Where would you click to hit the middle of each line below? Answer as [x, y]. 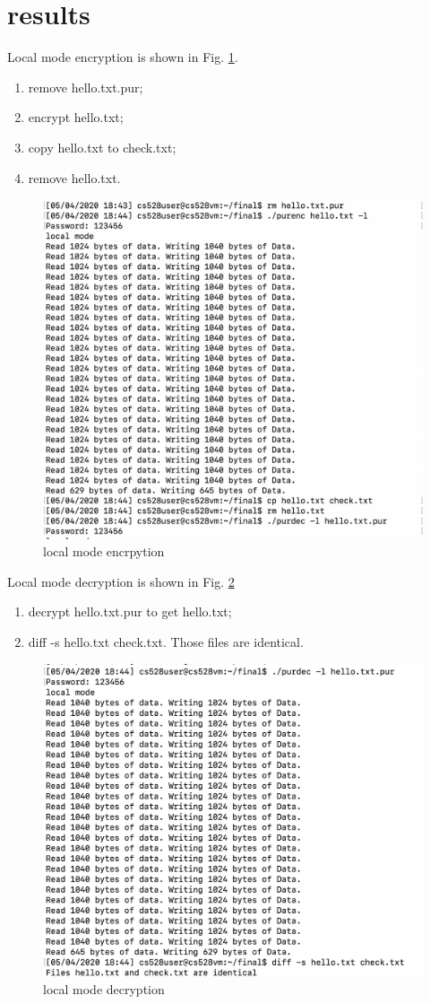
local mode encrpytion [104, 551]
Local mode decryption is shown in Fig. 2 [121, 581]
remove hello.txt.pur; [86, 87]
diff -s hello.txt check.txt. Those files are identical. [166, 641]
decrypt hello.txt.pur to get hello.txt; [130, 611]
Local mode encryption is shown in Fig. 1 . [123, 57]
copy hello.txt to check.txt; [102, 147]
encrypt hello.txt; [76, 117]
